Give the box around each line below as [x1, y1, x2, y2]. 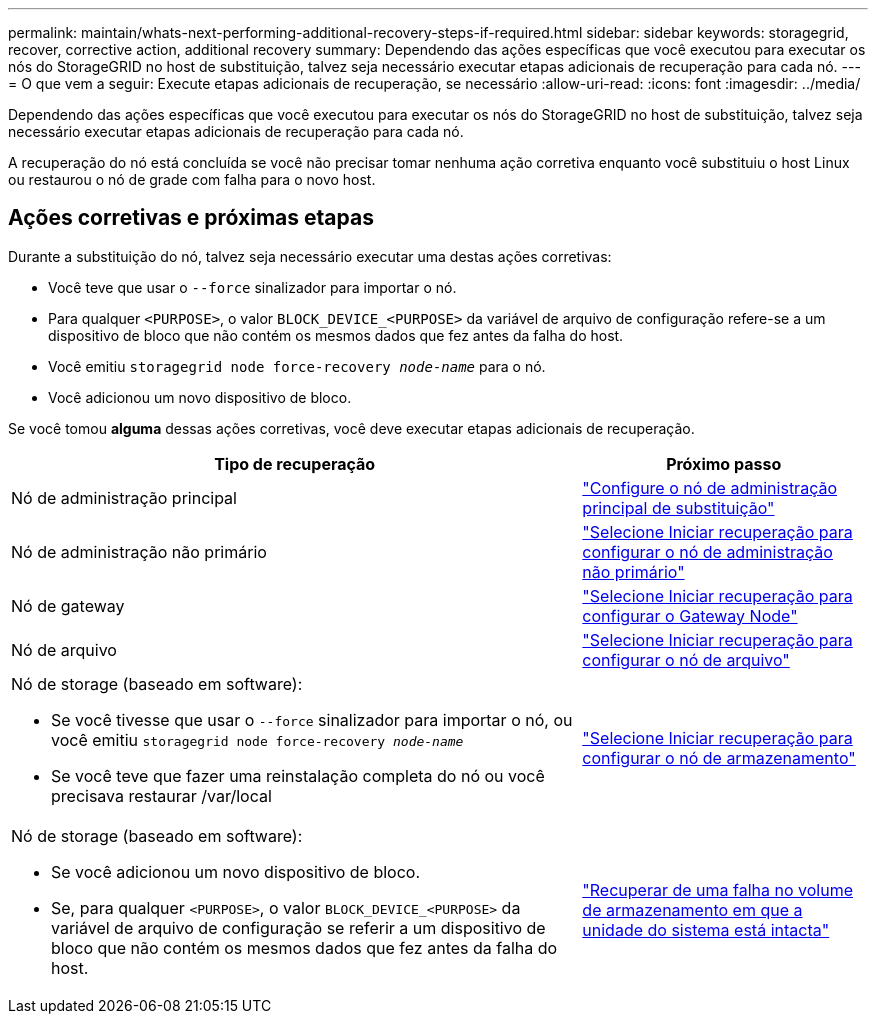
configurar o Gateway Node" [582, 605, 798, 626]
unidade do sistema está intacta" [582, 919, 830, 940]
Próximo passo [666, 453, 782, 474]
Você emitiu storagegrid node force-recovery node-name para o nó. [48, 357, 546, 375]
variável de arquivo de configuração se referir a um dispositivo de [51, 917, 546, 938]
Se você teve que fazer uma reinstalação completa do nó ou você [51, 765, 545, 786]
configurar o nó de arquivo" [582, 649, 790, 670]
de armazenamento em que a [582, 899, 803, 920]
